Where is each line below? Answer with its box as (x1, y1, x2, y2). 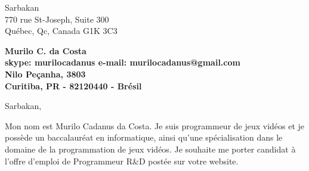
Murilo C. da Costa (5, 44, 86, 57)
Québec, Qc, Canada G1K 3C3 (5, 24, 118, 37)
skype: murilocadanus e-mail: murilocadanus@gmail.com (5, 56, 240, 69)
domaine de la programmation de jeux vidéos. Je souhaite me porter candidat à (5, 142, 296, 155)
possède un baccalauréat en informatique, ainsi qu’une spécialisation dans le (5, 131, 283, 144)
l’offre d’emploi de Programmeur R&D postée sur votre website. (5, 154, 239, 167)
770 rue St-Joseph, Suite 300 (5, 13, 109, 25)
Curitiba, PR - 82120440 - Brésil (5, 79, 142, 92)
